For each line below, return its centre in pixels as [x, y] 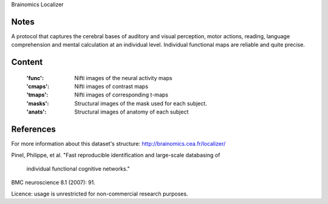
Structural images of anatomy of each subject [132, 112]
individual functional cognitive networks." [78, 168]
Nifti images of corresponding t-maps [121, 95]
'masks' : [38, 103]
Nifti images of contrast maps [111, 87]
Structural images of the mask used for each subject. [141, 103]
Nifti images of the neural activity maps [123, 78]
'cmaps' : [38, 87]
